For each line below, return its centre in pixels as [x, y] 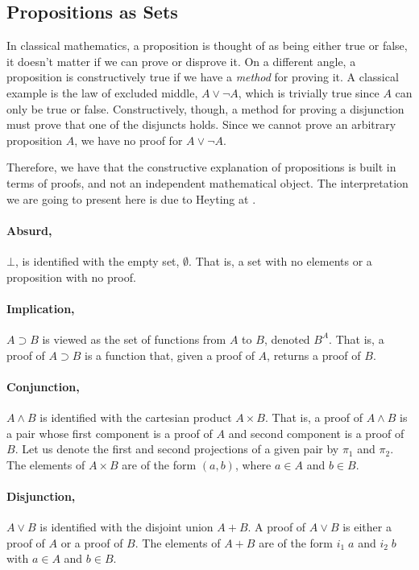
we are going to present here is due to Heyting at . [131, 198]
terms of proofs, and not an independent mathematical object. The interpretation [207, 182]
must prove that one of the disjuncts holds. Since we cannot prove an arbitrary [201, 124]
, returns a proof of [314, 355]
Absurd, [29, 230]
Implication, [41, 308]
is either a [367, 527]
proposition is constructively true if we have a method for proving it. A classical [203, 77]
